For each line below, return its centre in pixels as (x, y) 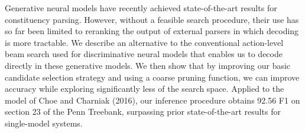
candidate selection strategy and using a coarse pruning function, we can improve (152, 77)
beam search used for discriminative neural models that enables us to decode (144, 54)
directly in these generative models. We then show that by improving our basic (148, 65)
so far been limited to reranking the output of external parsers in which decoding (152, 31)
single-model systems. (44, 123)
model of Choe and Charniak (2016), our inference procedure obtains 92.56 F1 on (152, 100)
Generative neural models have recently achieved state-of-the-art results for (141, 8)
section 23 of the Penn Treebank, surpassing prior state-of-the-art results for (143, 112)
